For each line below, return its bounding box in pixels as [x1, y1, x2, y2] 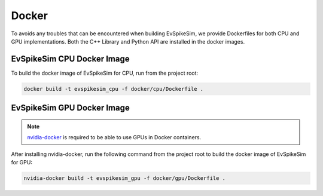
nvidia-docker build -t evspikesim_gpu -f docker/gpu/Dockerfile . [23, 174, 226, 182]
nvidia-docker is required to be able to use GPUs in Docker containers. [27, 134, 202, 141]
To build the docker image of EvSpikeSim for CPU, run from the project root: [11, 69, 199, 76]
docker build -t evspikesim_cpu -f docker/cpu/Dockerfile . [23, 85, 204, 92]
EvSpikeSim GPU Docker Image [11, 103, 130, 113]
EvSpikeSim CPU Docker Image [11, 54, 130, 64]
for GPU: [11, 159, 33, 166]
